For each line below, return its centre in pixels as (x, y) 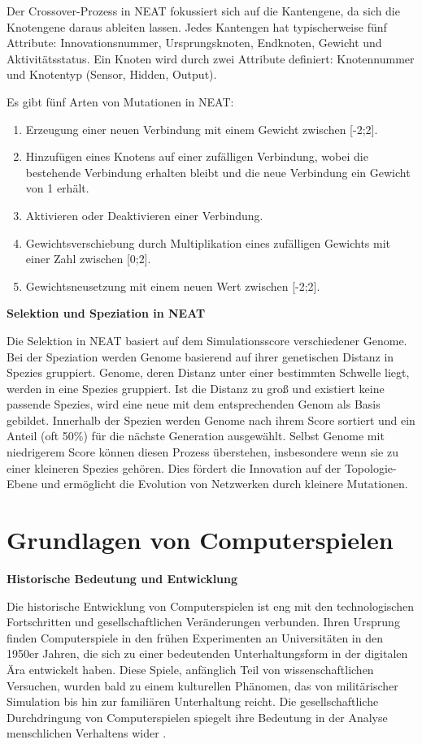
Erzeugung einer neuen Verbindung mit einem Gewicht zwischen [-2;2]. (202, 129)
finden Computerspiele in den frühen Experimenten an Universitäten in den (195, 637)
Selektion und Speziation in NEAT (106, 313)
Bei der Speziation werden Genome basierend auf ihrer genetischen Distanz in (200, 356)
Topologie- (370, 467)
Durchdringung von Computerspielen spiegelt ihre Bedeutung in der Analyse (197, 717)
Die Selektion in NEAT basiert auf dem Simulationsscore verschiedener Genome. (207, 340)
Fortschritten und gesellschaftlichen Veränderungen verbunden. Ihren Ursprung (203, 622)
